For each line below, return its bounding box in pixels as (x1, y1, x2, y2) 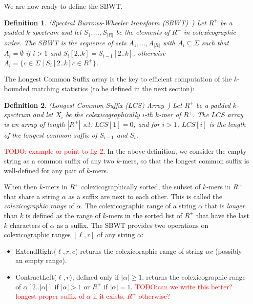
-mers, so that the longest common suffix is (120, 155, 249, 165)
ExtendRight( (15, 245, 57, 256)
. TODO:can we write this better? (130, 281, 232, 291)
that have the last (196, 210, 250, 220)
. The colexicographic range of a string (81, 201, 196, 211)
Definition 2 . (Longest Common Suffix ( (4, 100, 128, 110)
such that (201, 37, 229, 47)
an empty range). (15, 255, 67, 265)
